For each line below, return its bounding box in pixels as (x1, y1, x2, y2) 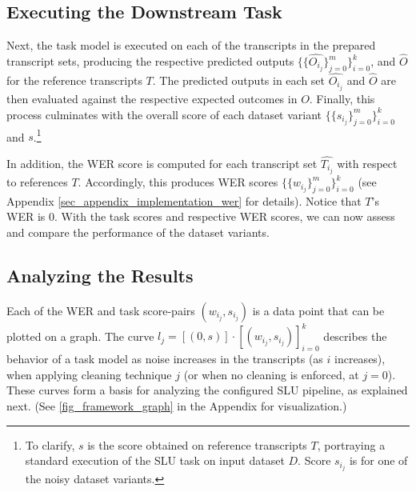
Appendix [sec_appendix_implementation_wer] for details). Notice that (6, 192, 362, 209)
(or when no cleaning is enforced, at (183, 366, 359, 382)
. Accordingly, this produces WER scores (78, 174, 278, 190)
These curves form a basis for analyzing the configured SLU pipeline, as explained (6, 382, 408, 398)
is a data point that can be (252, 302, 385, 318)
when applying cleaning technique (6, 366, 172, 382)
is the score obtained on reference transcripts (87, 436, 307, 453)
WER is (6, 208, 46, 225)
